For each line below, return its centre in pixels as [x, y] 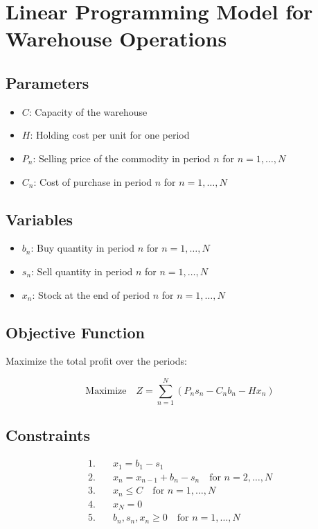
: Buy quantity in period [83, 248]
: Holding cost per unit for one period [110, 135]
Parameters [47, 82]
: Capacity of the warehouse [88, 111]
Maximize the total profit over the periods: [96, 361]
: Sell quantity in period [82, 271]
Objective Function [76, 332]
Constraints [48, 435]
